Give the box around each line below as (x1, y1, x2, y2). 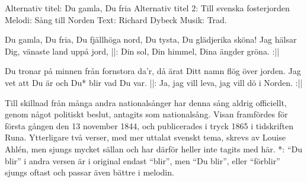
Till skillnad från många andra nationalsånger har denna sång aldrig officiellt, (5, 96, 287, 108)
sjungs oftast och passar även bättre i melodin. (5, 166, 174, 178)
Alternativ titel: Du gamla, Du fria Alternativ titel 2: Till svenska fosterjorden (5, 2, 290, 14)
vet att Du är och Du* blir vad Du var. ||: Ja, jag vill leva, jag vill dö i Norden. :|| (5, 76, 303, 88)
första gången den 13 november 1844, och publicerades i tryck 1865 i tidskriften (5, 119, 293, 132)
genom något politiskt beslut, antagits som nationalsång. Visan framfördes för (5, 108, 288, 120)
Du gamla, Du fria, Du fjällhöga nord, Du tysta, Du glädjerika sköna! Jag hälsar (5, 33, 297, 46)
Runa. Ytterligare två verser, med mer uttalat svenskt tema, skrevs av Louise (5, 131, 286, 143)
